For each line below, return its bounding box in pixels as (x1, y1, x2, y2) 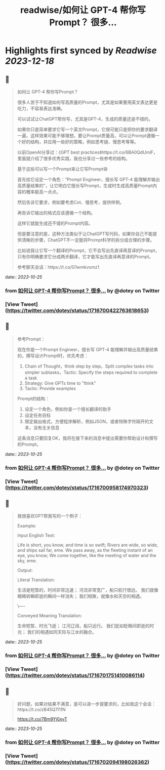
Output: (17, 567, 33, 573)
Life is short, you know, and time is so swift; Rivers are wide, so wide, (17, 542, 159, 548)
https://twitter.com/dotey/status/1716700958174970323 (7, 484, 147, 491)
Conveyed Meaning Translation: (17, 613, 82, 619)
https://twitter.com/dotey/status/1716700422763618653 (7, 307, 147, 314)
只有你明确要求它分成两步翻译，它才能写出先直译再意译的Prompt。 (17, 254, 154, 259)
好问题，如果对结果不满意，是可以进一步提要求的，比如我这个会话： (17, 701, 156, 707)
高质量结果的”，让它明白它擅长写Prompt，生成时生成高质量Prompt (17, 183, 153, 188)
